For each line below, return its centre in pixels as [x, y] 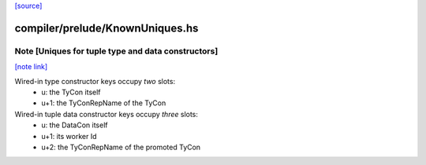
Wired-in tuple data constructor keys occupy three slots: [106, 114]
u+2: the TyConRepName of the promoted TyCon [121, 147]
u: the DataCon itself [75, 125]
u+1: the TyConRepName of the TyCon [104, 103]
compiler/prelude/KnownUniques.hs [106, 28]
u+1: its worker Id [69, 136]
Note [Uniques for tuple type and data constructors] [116, 51]
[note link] [31, 67]
